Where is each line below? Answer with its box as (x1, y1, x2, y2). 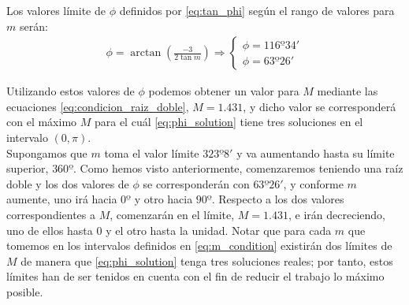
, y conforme (283, 175, 344, 192)
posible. (6, 283, 43, 299)
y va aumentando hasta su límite (236, 144, 395, 161)
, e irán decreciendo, (288, 206, 385, 222)
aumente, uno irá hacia (6, 191, 117, 207)
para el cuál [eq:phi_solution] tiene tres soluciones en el (94, 113, 363, 130)
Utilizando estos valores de (6, 83, 135, 99)
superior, (6, 160, 49, 177)
